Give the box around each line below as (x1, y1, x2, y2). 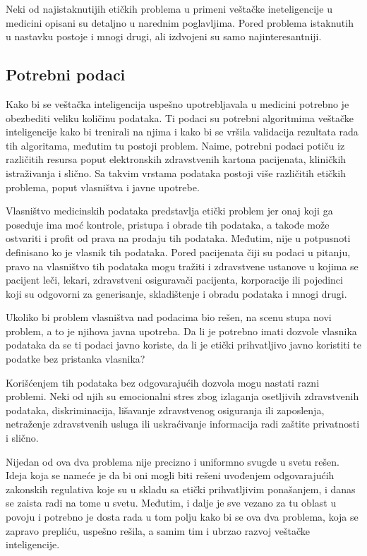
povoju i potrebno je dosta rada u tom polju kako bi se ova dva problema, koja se (6, 509, 359, 524)
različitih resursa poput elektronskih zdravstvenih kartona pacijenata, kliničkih (6, 152, 347, 167)
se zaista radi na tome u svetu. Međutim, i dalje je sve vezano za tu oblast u (6, 495, 337, 510)
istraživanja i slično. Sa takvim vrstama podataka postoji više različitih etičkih (6, 165, 346, 180)
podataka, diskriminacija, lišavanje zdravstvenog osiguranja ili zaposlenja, (6, 402, 325, 417)
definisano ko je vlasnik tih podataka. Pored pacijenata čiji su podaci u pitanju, (6, 244, 351, 259)
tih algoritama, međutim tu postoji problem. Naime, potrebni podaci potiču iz (6, 138, 345, 152)
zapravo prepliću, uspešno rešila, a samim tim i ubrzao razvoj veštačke (6, 523, 311, 538)
